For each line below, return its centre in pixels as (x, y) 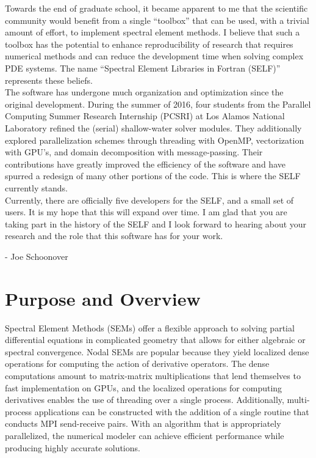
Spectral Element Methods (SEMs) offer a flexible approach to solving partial (150, 327)
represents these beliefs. (49, 80)
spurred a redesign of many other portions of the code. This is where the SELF (153, 176)
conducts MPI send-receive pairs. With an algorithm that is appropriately (143, 423)
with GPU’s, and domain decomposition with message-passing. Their (134, 152)
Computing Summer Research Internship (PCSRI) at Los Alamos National (145, 116)
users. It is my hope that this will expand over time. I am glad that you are (146, 212)
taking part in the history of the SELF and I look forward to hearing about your (156, 223)
